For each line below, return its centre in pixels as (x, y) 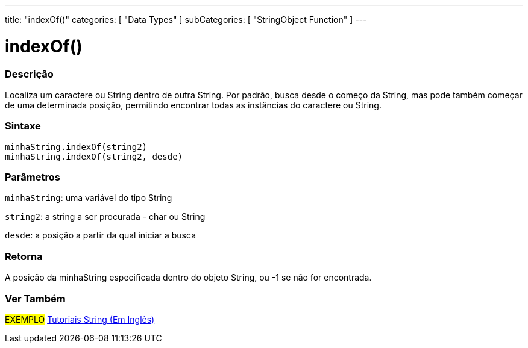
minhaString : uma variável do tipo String (89, 198)
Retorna (24, 256)
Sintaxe (23, 126)
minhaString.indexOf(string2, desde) (94, 156)
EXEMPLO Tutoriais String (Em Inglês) (80, 319)
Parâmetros (33, 177)
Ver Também (35, 298)
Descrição (29, 74)
